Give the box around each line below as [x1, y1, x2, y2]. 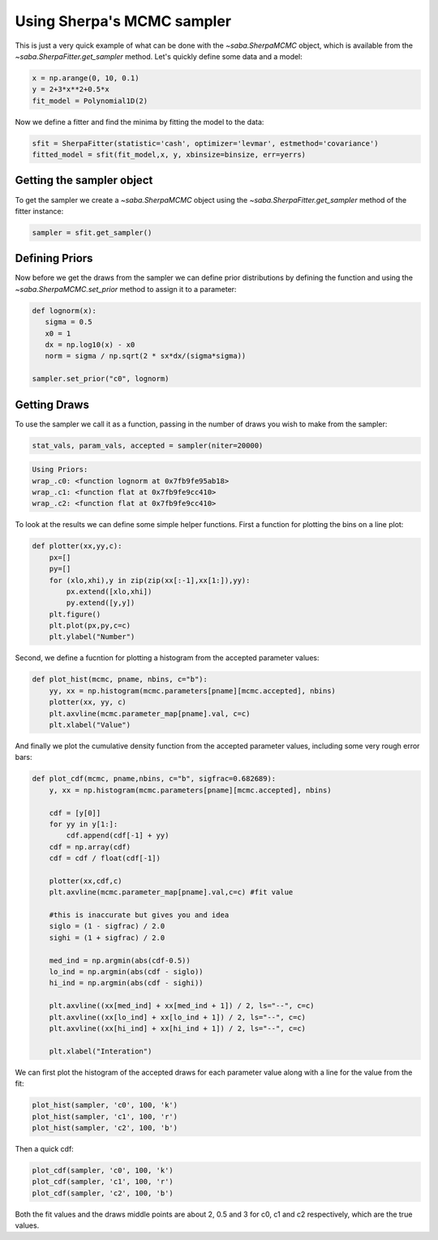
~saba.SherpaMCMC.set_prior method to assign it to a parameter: [15, 284, 237, 294]
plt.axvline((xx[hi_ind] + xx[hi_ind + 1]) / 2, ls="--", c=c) [49, 1023, 307, 1033]
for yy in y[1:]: [49, 819, 118, 829]
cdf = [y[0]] [49, 808, 101, 817]
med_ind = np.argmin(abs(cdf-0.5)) [49, 955, 191, 965]
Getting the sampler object [15, 174, 153, 187]
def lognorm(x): [32, 306, 97, 315]
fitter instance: [15, 206, 64, 216]
